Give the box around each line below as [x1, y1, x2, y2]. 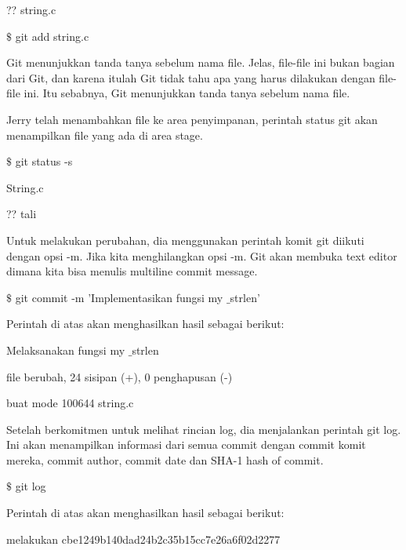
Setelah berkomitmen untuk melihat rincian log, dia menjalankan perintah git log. [6, 421, 401, 437]
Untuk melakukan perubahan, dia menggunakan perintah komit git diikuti [6, 231, 364, 248]
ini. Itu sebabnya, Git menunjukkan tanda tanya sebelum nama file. [24, 85, 350, 101]
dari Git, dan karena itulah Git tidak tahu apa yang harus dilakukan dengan [6, 69, 375, 86]
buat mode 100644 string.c [6, 395, 134, 411]
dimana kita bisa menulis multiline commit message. [6, 263, 258, 279]
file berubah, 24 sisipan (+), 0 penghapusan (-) [6, 368, 233, 384]
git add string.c [15, 27, 89, 44]
